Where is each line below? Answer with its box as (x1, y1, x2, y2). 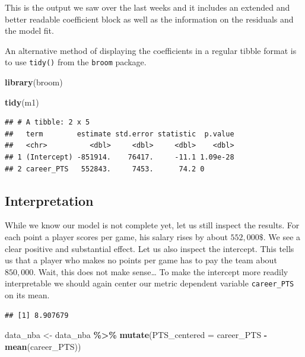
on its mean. (5, 289, 50, 301)
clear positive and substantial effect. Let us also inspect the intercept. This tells (5, 242, 294, 254)
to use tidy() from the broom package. (5, 56, 147, 68)
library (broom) (5, 76, 63, 88)
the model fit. (5, 24, 54, 37)
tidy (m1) (5, 95, 39, 108)
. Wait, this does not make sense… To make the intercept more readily (33, 265, 288, 278)
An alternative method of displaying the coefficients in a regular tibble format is (5, 44, 297, 56)
